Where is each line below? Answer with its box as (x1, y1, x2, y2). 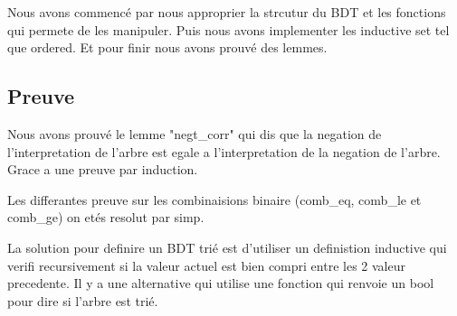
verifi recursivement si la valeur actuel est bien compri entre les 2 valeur (7, 256, 405, 274)
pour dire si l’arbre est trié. (7, 291, 158, 310)
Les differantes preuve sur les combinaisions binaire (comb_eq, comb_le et (7, 190, 422, 209)
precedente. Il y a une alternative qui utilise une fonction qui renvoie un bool (7, 274, 434, 293)
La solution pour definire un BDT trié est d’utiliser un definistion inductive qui (7, 237, 447, 256)
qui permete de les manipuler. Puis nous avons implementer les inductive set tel (7, 20, 450, 39)
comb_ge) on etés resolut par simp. (7, 208, 205, 227)
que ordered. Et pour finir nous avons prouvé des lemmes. (7, 38, 328, 57)
